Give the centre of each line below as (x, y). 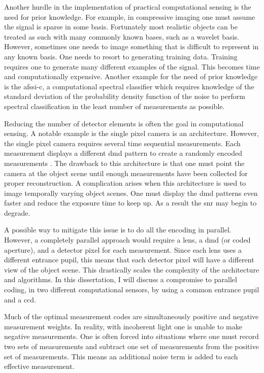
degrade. (17, 212)
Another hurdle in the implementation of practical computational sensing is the (128, 7)
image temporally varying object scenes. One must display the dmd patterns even (131, 193)
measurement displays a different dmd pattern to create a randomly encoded (123, 153)
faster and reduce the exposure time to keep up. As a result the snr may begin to (130, 203)
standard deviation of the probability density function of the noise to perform (125, 96)
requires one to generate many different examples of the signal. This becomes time (132, 66)
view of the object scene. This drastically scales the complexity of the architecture (132, 269)
